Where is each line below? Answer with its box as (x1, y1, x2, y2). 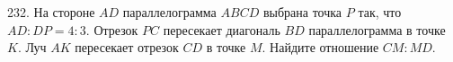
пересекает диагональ (163, 20, 280, 39)
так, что (358, 3, 402, 21)
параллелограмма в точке (308, 20, 446, 39)
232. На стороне (7, 3, 95, 21)
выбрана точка (262, 3, 342, 21)
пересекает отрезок (75, 38, 179, 57)
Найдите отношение (270, 38, 379, 57)
